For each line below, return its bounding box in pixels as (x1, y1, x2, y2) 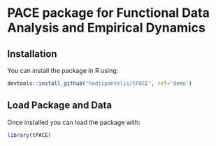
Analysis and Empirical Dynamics (7, 20, 206, 36)
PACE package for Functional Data (7, 5, 210, 21)
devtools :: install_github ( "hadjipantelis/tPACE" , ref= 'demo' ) (7, 80, 192, 87)
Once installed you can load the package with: (7, 118, 141, 126)
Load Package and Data (7, 100, 113, 112)
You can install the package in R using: (7, 67, 119, 74)
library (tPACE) (7, 131, 52, 138)
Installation (7, 48, 57, 60)
